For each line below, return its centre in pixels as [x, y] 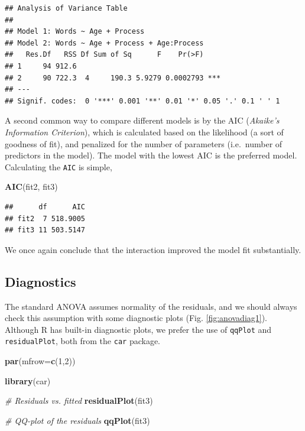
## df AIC [45, 207]
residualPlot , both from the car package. [82, 341]
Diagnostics [40, 281]
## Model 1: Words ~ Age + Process [75, 32]
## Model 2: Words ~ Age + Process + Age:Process [104, 43]
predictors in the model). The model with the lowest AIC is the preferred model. [151, 155]
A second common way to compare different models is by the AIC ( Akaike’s [142, 120]
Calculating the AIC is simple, [59, 166]
